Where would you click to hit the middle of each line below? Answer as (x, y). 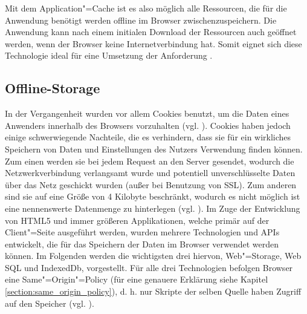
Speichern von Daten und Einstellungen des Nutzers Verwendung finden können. (154, 149)
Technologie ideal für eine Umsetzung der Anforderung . (109, 55)
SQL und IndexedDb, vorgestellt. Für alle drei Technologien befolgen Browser (149, 267)
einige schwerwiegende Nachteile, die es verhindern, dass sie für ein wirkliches (148, 137)
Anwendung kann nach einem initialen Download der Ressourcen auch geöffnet (151, 32)
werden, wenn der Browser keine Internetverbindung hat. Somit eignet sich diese (153, 43)
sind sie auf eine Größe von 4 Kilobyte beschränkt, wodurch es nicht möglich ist (153, 196)
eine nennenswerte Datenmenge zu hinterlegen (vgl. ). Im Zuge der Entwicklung (153, 208)
